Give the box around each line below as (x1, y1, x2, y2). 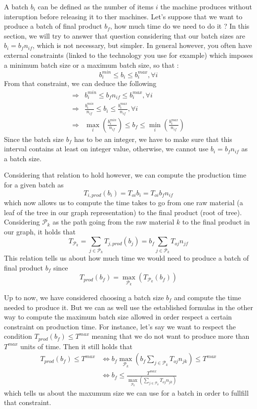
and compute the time (174, 292, 241, 302)
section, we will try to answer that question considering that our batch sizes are (4, 30, 245, 41)
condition (4, 331, 32, 341)
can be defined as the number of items (38, 1, 154, 11)
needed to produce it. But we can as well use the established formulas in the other (4, 302, 253, 312)
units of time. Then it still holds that (20, 341, 133, 351)
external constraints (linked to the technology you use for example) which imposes (4, 49, 253, 60)
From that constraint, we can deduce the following (4, 78, 157, 89)
